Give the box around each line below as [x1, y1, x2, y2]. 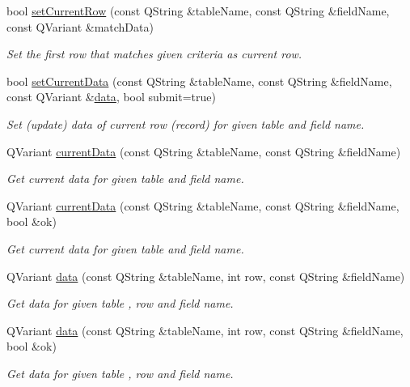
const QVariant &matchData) [6, 18, 154, 35]
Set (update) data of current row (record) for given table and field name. [6, 115, 365, 132]
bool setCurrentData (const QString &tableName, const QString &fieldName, [6, 72, 392, 89]
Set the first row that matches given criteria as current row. [6, 45, 302, 62]
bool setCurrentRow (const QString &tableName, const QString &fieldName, [6, 2, 390, 19]
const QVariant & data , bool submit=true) [6, 88, 216, 105]
